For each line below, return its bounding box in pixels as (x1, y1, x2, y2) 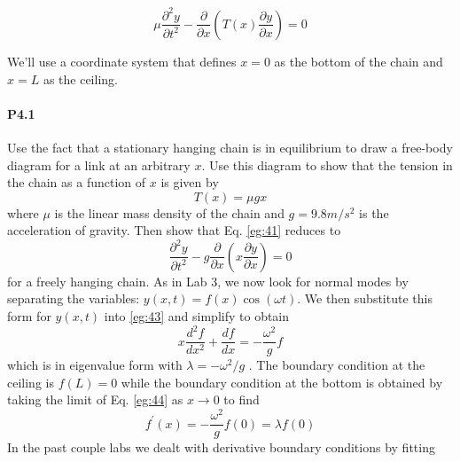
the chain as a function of (7, 173, 146, 192)
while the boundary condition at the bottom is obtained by (121, 372, 443, 391)
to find (223, 390, 260, 409)
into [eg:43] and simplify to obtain (104, 307, 290, 325)
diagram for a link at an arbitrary (7, 155, 191, 174)
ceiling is (7, 372, 54, 391)
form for (7, 307, 51, 325)
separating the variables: (7, 289, 140, 308)
